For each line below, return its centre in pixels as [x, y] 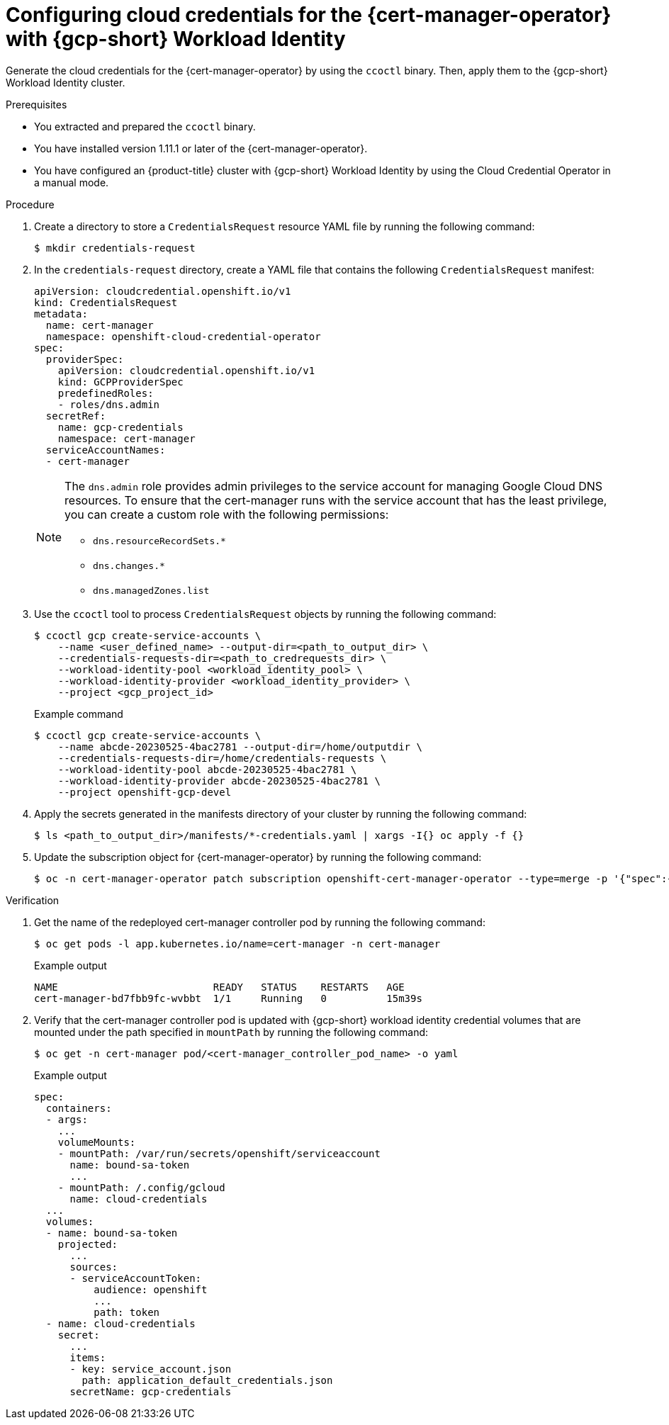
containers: [79, 1108]
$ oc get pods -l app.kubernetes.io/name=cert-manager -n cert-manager [237, 944]
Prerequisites [36, 104]
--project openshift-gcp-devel [145, 792]
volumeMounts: [97, 1142]
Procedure [30, 204]
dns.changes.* [129, 565]
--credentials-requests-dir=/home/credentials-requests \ [222, 758]
